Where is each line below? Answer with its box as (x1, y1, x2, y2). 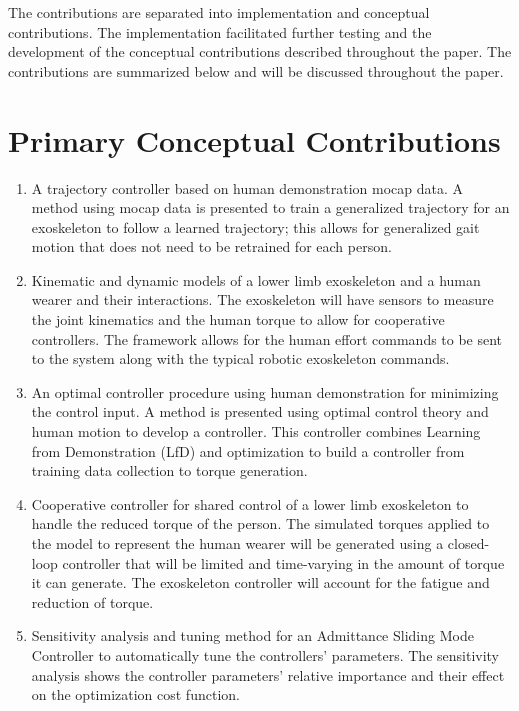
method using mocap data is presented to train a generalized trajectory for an (31, 197, 510, 218)
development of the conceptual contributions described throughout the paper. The (8, 41, 512, 62)
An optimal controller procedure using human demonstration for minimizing (31, 381, 499, 402)
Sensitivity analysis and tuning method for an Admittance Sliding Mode (31, 625, 474, 646)
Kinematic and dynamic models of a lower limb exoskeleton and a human (31, 269, 481, 290)
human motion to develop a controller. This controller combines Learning (31, 421, 481, 442)
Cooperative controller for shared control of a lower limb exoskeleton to (31, 493, 469, 514)
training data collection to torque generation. (31, 460, 308, 481)
